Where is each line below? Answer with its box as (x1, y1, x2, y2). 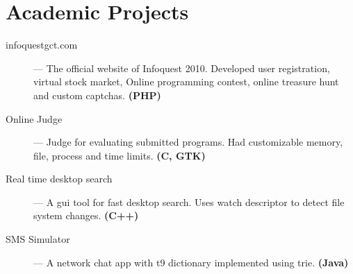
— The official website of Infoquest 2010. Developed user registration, (33, 60, 330, 75)
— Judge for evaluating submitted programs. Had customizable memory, (33, 135, 343, 149)
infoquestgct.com (6, 37, 78, 52)
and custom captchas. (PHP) (33, 87, 161, 102)
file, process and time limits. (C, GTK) (33, 148, 206, 162)
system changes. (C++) (33, 208, 139, 223)
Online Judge (6, 111, 63, 126)
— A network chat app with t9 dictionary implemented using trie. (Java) (33, 255, 349, 269)
